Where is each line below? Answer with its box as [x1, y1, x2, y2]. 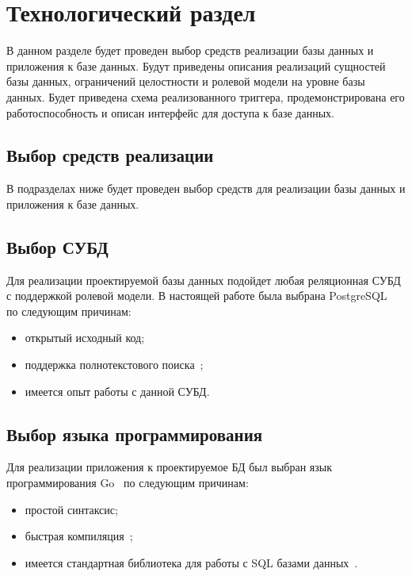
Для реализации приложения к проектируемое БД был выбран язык [6, 459, 333, 475]
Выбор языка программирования [6, 421, 263, 446]
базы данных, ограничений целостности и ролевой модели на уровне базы [6, 73, 365, 90]
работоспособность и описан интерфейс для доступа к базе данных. [6, 104, 334, 121]
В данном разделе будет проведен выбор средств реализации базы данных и [6, 42, 374, 59]
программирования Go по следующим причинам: [6, 474, 249, 491]
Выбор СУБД [6, 234, 109, 259]
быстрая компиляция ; [25, 528, 133, 544]
